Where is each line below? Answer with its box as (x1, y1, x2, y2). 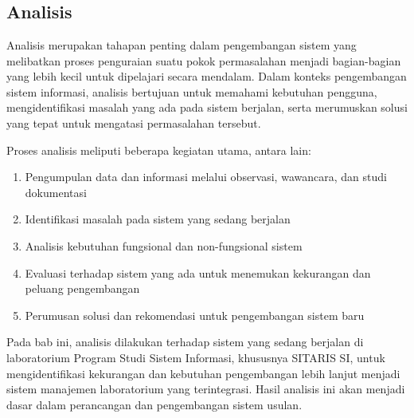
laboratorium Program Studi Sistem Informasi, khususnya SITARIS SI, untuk (6, 349, 385, 365)
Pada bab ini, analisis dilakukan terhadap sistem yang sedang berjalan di (6, 333, 364, 350)
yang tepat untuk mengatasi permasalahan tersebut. (6, 114, 261, 131)
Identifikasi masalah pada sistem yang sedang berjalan (25, 211, 291, 227)
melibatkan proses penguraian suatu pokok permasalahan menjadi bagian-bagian (6, 52, 401, 69)
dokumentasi (25, 183, 87, 200)
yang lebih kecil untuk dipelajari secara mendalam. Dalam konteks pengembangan (6, 68, 407, 85)
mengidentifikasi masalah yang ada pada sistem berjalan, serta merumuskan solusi (6, 99, 408, 116)
